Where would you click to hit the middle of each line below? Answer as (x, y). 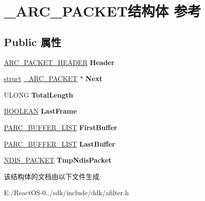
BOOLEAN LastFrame (40, 111)
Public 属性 (33, 42)
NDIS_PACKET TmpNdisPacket (58, 160)
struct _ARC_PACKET (41, 78)
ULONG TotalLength (39, 94)
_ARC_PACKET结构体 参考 (103, 11)
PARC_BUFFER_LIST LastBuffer (60, 143)
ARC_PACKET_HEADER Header (59, 62)
